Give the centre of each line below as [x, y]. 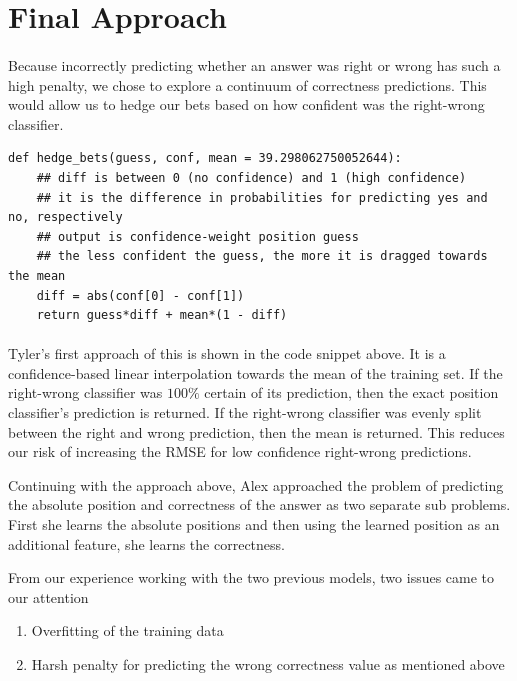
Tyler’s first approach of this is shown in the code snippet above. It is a [227, 353]
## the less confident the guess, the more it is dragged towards [262, 256]
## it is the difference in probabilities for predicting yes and [262, 197]
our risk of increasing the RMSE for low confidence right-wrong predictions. [240, 451]
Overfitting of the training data [127, 630]
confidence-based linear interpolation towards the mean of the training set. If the [255, 372]
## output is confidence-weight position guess [197, 236]
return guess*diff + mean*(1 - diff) [162, 315]
